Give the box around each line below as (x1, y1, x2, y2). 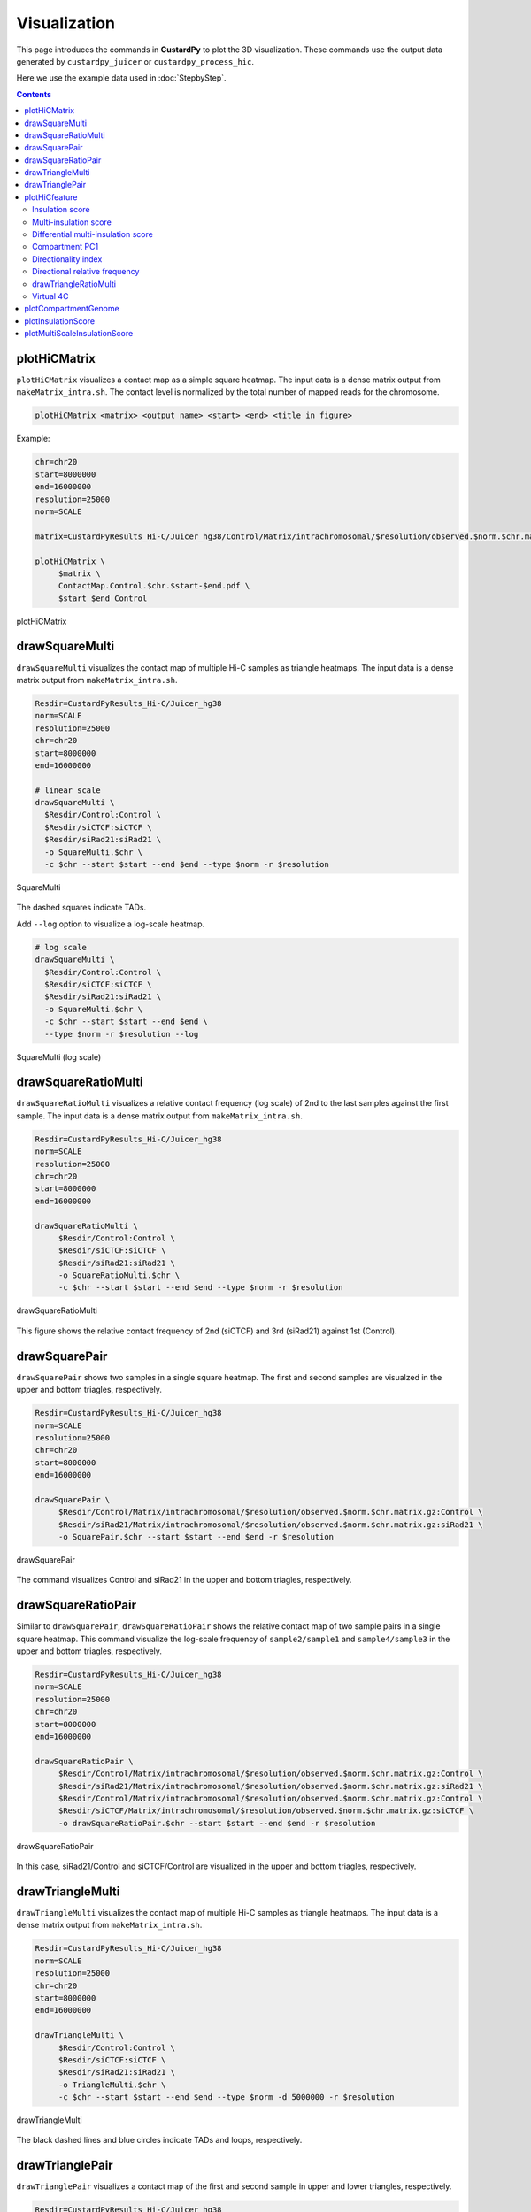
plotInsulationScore (24, 315, 96, 326)
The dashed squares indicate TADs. (16, 902, 147, 913)
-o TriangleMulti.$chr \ (58, 2079, 166, 2090)
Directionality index (32, 253, 103, 265)
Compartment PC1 (32, 242, 99, 252)
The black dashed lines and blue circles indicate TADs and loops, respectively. (16, 2135, 303, 2146)
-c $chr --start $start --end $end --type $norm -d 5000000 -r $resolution (58, 2093, 395, 2102)
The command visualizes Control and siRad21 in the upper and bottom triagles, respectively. (16, 1575, 352, 1586)
